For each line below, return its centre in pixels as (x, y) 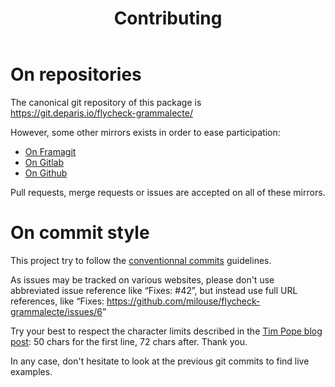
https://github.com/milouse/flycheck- (183, 301)
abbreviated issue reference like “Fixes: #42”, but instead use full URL (154, 290)
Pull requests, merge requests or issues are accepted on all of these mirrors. (168, 192)
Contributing (168, 18)
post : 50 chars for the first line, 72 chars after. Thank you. (129, 341)
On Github (46, 173)
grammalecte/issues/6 (56, 311)
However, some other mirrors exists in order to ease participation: (145, 132)
